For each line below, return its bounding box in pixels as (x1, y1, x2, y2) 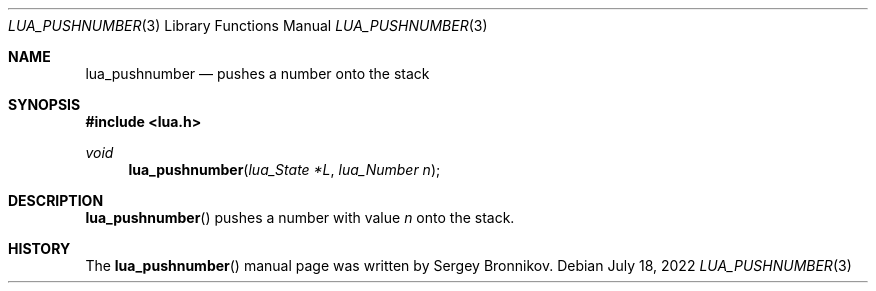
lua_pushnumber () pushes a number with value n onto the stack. (85, 209, 515, 226)
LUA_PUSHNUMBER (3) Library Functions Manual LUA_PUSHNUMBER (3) (8, 17, 488, 34)
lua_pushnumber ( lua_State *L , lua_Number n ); (128, 161, 441, 178)
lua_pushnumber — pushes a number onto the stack (85, 65, 430, 82)
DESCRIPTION (8, 192, 104, 209)
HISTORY (8, 240, 71, 257)
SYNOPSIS (8, 96, 81, 113)
